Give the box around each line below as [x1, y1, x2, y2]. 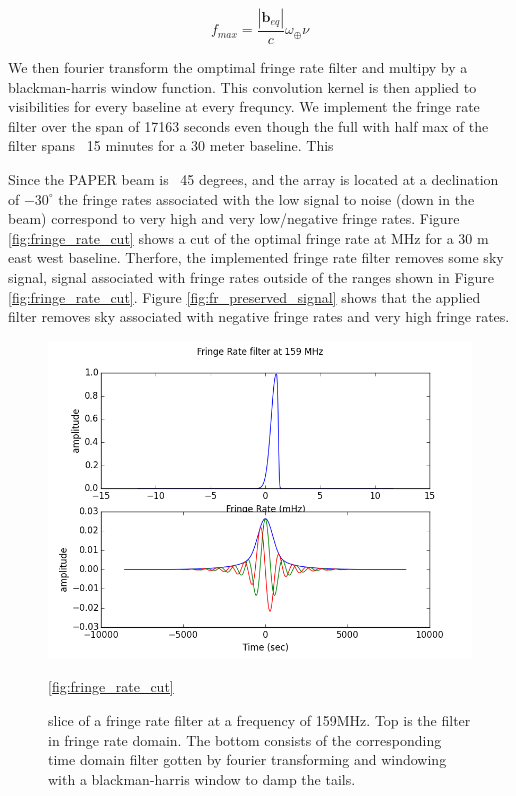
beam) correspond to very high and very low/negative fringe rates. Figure [8, 208, 460, 229]
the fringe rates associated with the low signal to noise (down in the [58, 188, 475, 209]
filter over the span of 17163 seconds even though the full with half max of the [8, 115, 489, 136]
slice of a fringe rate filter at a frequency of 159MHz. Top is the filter [48, 709, 471, 730]
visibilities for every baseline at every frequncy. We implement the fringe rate [8, 96, 480, 117]
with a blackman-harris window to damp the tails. [48, 768, 356, 789]
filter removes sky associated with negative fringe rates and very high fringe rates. [8, 306, 510, 327]
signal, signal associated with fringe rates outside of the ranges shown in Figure [8, 266, 494, 287]
